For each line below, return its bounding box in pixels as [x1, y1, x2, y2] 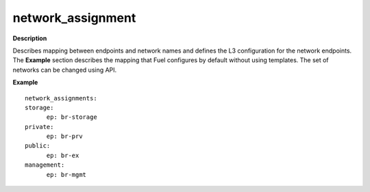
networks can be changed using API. [12, 66, 117, 74]
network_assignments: [25, 94, 97, 102]
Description [12, 34, 47, 42]
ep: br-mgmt [46, 171, 87, 178]
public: [25, 142, 51, 150]
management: [25, 161, 65, 169]
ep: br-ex [46, 151, 79, 159]
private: [25, 123, 54, 131]
